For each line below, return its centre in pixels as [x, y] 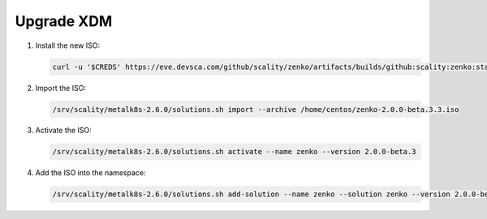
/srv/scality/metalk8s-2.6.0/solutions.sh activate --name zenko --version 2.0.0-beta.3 [235, 152]
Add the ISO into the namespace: [91, 173]
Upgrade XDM [64, 21]
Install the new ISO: [68, 45]
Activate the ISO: [64, 131]
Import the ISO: [61, 88]
